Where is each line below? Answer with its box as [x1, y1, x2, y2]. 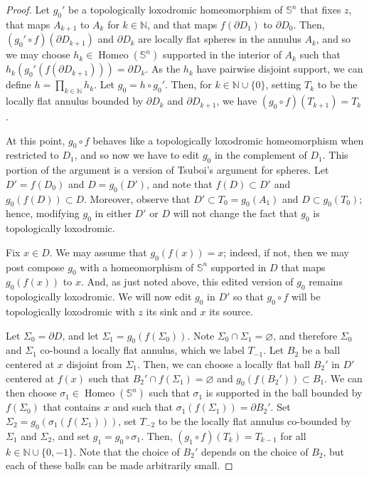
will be [291, 289, 321, 304]
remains [309, 274, 343, 289]
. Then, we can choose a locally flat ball [137, 356, 311, 371]
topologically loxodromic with [6, 304, 135, 318]
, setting [265, 77, 301, 92]
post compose [6, 259, 65, 274]
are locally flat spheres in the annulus [138, 31, 301, 46]
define [6, 77, 31, 92]
